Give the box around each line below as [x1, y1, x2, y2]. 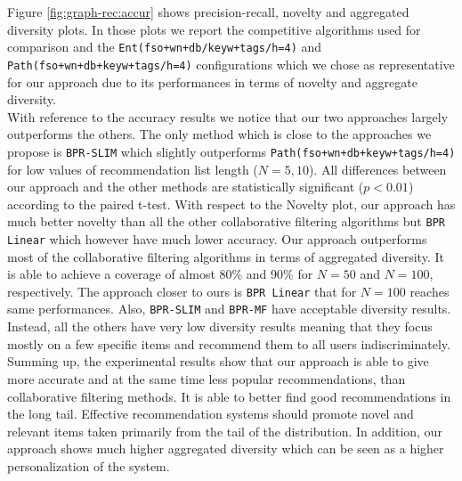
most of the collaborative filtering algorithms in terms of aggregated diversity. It [7, 247, 444, 265]
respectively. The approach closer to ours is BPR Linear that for [7, 281, 357, 300]
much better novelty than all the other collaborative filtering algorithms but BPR [7, 212, 445, 231]
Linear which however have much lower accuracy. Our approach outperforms [7, 229, 427, 248]
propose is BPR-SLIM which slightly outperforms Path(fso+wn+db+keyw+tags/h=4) [7, 142, 456, 160]
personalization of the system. [7, 456, 170, 475]
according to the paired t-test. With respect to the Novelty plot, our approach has [7, 194, 456, 213]
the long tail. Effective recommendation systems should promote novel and [7, 404, 414, 423]
